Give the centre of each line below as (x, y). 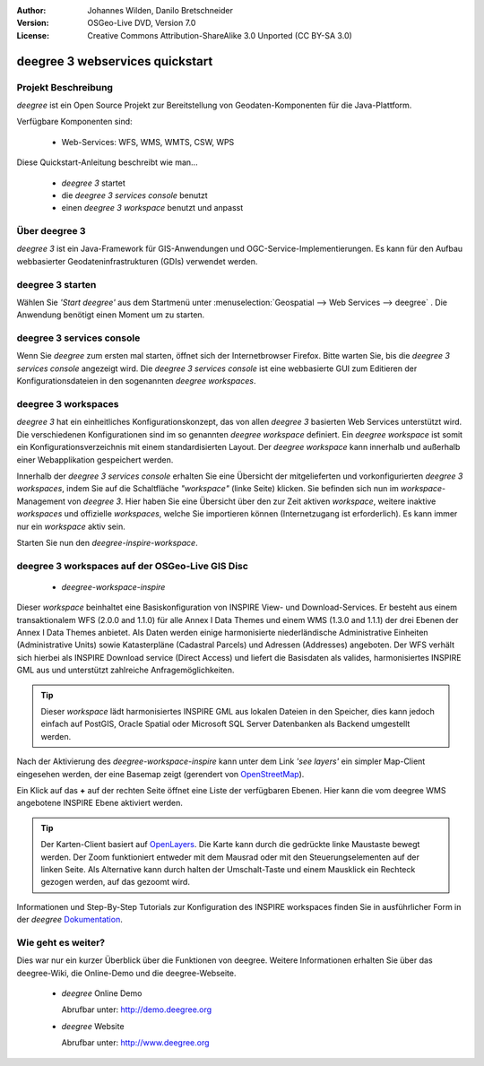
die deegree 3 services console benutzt (134, 195)
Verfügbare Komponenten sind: (75, 122)
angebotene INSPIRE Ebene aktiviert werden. (100, 803)
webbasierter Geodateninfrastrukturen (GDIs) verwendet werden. (137, 261)
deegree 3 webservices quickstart (115, 61)
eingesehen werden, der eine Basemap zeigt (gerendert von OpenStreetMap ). (160, 774)
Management (41, 501)
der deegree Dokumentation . (69, 920)
